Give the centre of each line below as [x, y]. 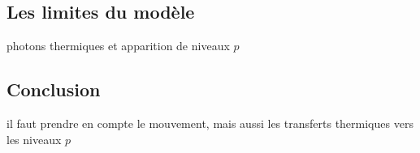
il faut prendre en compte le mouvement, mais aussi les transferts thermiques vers [210, 123]
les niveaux [34, 139]
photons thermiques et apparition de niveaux [118, 46]
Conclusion [54, 89]
